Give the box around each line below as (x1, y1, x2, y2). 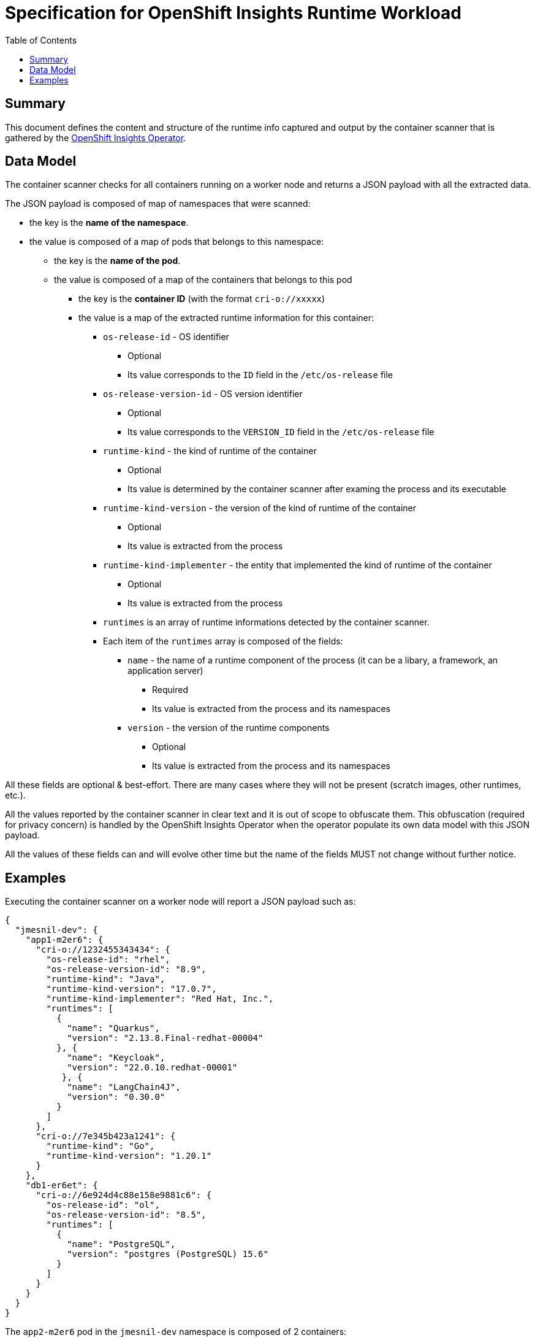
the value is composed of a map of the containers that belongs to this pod (54, 274, 352, 285)
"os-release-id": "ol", (46, 1200, 160, 1210)
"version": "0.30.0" (67, 1092, 165, 1102)
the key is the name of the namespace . (29, 217, 189, 228)
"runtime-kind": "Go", (46, 1141, 155, 1151)
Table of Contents (5, 34, 77, 45)
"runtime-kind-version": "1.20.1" (46, 1151, 212, 1161)
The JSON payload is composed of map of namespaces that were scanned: (5, 198, 311, 209)
